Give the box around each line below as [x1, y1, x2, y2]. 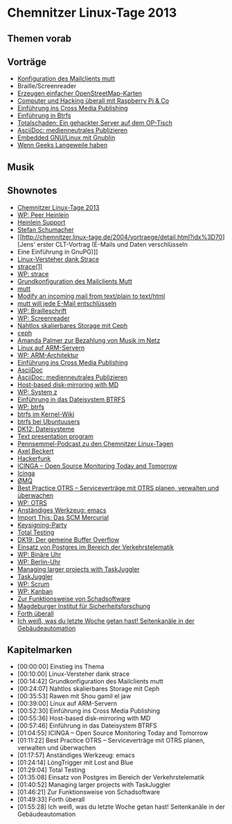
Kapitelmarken [7, 644, 73, 656]
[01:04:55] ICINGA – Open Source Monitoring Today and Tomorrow [17, 729, 208, 737]
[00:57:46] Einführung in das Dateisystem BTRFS [17, 721, 157, 730]
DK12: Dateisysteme [17, 425, 75, 433]
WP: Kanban [17, 587, 53, 595]
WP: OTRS [17, 498, 47, 506]
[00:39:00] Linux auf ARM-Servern [17, 700, 118, 708]
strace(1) [17, 262, 43, 270]
